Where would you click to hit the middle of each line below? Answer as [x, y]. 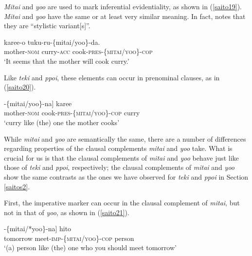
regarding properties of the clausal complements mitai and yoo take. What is [118, 148]
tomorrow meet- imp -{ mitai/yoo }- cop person [69, 238]
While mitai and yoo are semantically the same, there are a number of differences [125, 138]
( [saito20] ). [20, 87]
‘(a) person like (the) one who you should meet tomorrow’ [90, 247]
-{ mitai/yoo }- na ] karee [38, 103]
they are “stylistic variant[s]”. [47, 26]
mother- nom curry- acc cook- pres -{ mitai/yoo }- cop [78, 51]
